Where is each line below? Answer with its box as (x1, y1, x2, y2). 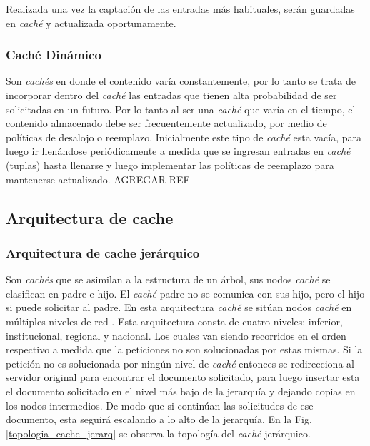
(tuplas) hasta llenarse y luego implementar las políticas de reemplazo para (6, 157, 334, 172)
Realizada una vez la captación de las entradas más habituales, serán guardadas (6, 1, 355, 16)
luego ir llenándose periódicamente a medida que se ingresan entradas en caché (6, 143, 351, 158)
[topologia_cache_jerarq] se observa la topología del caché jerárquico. (6, 425, 311, 440)
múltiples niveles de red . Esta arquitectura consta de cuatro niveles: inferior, (6, 313, 343, 328)
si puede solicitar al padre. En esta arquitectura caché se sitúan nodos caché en (6, 300, 352, 315)
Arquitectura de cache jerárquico (6, 243, 200, 261)
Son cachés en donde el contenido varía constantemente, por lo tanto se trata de (6, 74, 356, 88)
